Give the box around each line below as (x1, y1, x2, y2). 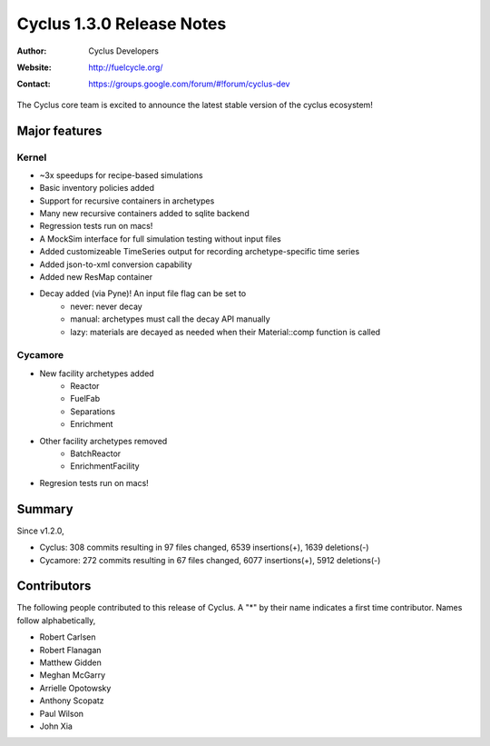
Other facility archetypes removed (39, 435, 168, 446)
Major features (16, 123, 103, 138)
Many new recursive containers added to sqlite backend (39, 208, 250, 219)
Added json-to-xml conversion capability (39, 259, 192, 270)
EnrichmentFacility (70, 461, 140, 472)
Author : (16, 45, 47, 56)
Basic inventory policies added (39, 183, 154, 194)
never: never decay (70, 301, 142, 312)
